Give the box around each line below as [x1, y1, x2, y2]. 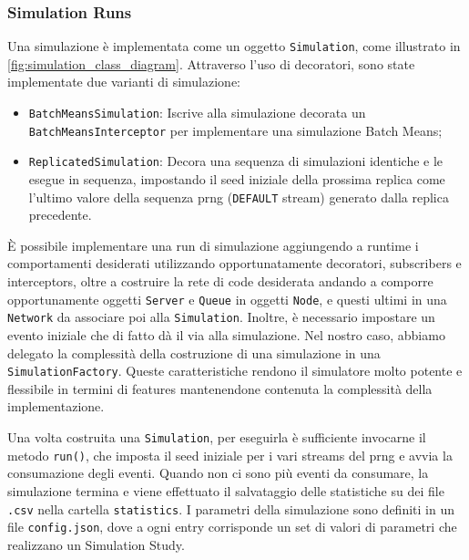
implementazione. [7, 397, 105, 416]
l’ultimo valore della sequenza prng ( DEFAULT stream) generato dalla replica [28, 187, 449, 206]
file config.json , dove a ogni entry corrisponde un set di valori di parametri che [7, 517, 457, 536]
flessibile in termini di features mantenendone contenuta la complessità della [7, 379, 433, 398]
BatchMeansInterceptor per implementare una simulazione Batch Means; [28, 120, 443, 140]
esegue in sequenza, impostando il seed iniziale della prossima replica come [28, 170, 445, 189]
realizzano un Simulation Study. [7, 534, 185, 554]
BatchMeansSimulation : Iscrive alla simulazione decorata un [28, 103, 366, 122]
